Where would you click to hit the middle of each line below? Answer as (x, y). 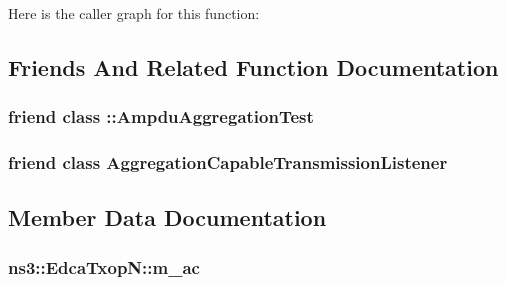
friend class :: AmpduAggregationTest (161, 116)
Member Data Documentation (167, 217)
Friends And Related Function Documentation (253, 66)
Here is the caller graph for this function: (134, 13)
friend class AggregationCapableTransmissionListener (228, 162)
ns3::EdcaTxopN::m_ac (104, 266)
